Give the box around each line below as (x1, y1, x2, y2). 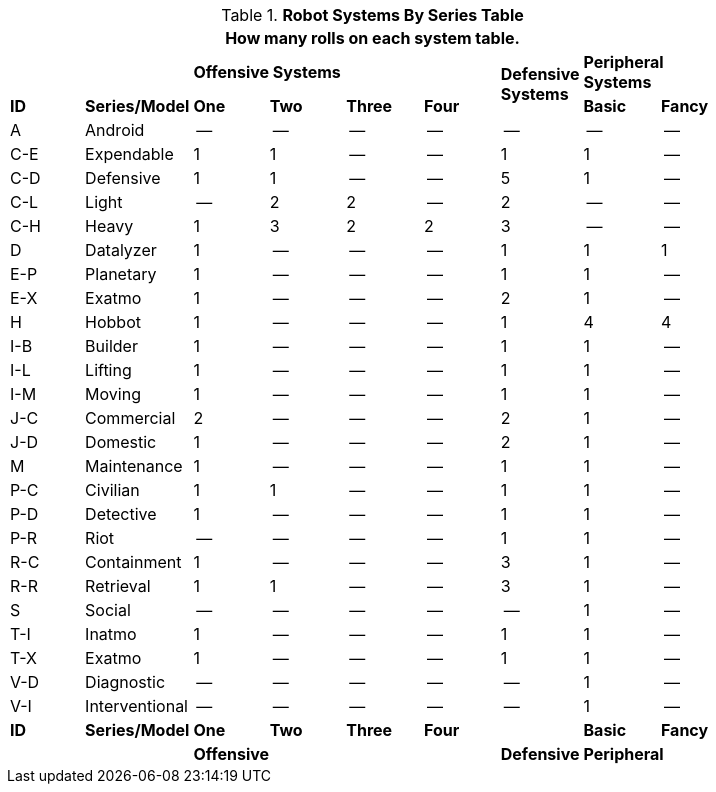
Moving (85, 384, 141, 404)
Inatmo (85, 624, 137, 644)
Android (85, 120, 145, 140)
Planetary (85, 264, 157, 284)
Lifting (85, 360, 132, 380)
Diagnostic (85, 672, 166, 692)
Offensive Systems (193, 62, 341, 82)
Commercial (85, 408, 176, 428)
